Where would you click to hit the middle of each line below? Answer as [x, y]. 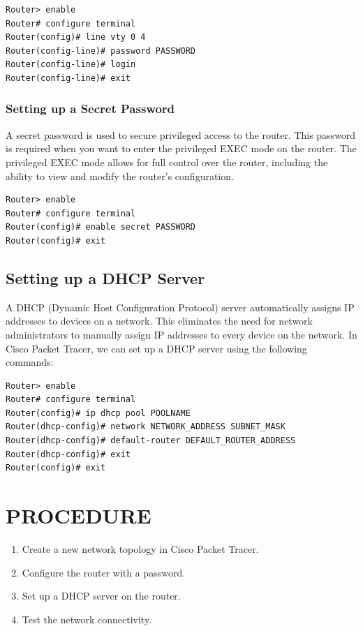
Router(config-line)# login [71, 65]
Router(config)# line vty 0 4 [76, 37]
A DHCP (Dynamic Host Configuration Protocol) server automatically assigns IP [180, 307]
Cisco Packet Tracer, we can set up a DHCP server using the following [156, 348]
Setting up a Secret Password [90, 109]
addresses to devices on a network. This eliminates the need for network [160, 321]
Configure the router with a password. [104, 572]
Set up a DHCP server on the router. [101, 596]
